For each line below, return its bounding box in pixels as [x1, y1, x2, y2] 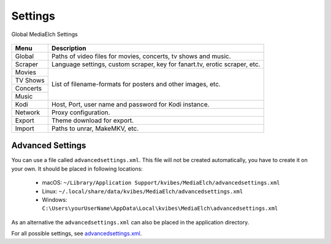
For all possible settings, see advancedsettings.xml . [11, 230, 142, 237]
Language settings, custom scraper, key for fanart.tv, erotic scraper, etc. [51, 60, 261, 68]
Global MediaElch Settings [11, 31, 78, 38]
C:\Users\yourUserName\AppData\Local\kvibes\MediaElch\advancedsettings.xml [42, 205, 278, 212]
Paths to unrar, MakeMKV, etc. [51, 124, 139, 133]
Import [15, 124, 34, 133]
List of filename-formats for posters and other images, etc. [51, 80, 221, 89]
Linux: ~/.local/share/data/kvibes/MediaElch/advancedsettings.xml [42, 187, 243, 195]
